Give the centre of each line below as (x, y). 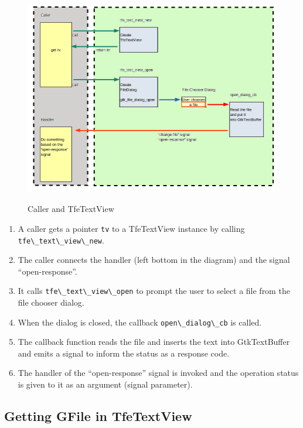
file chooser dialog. (51, 302)
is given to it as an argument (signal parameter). (105, 384)
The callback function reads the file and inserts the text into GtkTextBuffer (154, 342)
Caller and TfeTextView (71, 209)
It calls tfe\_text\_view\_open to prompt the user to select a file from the (154, 291)
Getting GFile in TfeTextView (98, 416)
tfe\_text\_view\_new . (61, 240)
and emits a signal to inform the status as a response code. (124, 353)
